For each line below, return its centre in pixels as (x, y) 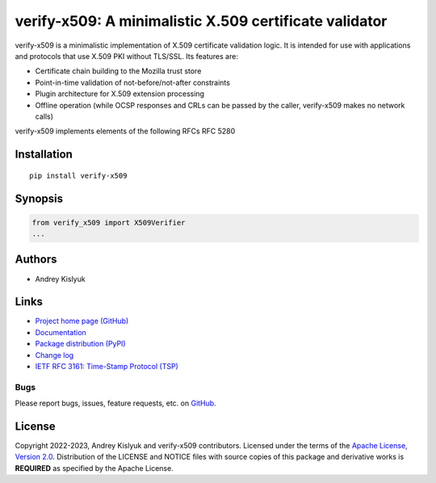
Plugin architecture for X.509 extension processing (120, 94)
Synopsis (39, 198)
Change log (55, 355)
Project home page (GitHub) (82, 321)
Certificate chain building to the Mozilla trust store (118, 71)
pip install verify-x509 (78, 175)
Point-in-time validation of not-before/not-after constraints (132, 82)
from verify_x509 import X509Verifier (109, 223)
